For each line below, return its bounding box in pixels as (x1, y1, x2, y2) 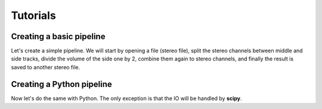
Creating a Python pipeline (11, 79, 113, 89)
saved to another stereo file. (11, 63, 80, 70)
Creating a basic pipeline (11, 31, 106, 41)
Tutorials (11, 9, 56, 22)
